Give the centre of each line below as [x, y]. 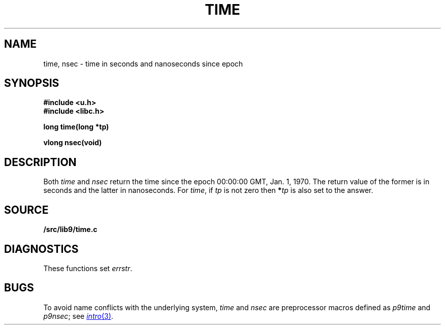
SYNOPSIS [32, 83]
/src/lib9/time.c [70, 229]
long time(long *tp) [76, 127]
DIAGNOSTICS [41, 249]
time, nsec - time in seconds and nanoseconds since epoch [143, 63]
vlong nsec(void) [73, 143]
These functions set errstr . [88, 268]
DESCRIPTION [40, 162]
